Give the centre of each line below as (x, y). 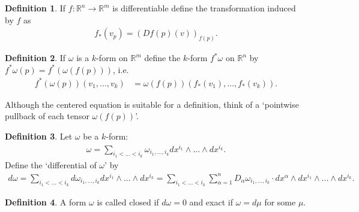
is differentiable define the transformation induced (204, 8)
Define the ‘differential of (51, 164)
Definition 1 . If (35, 8)
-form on (112, 58)
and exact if (211, 202)
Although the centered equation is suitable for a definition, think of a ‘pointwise (152, 104)
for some (280, 202)
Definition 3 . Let (39, 136)
